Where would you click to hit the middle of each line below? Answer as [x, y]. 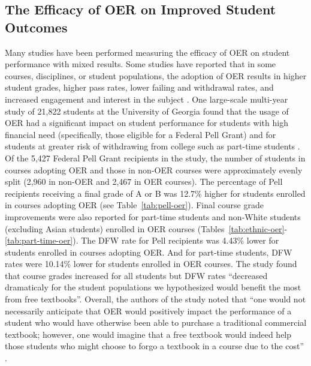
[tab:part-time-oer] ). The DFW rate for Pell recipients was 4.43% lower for [142, 240]
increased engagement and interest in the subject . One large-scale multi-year [147, 99]
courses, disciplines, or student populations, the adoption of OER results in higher [156, 75]
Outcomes [36, 27]
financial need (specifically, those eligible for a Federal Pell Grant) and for [141, 134]
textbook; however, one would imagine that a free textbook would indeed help [148, 334]
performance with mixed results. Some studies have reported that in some [141, 64]
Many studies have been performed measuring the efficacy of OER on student [147, 52]
